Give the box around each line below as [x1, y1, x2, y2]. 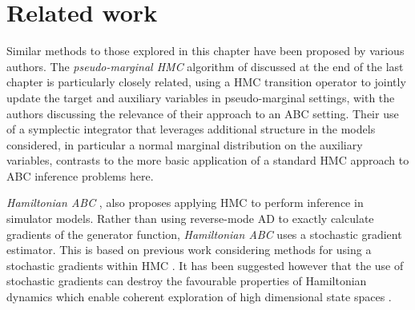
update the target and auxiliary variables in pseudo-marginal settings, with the [6, 89, 395, 105]
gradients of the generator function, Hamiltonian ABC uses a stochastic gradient [6, 225, 402, 242]
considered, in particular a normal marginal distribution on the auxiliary [6, 136, 363, 153]
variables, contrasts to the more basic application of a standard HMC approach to [6, 152, 409, 169]
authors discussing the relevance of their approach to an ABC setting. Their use [6, 105, 399, 121]
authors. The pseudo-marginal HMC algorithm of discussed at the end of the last [6, 58, 404, 74]
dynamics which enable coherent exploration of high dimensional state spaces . [6, 288, 392, 305]
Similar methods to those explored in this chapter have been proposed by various [6, 42, 405, 59]
